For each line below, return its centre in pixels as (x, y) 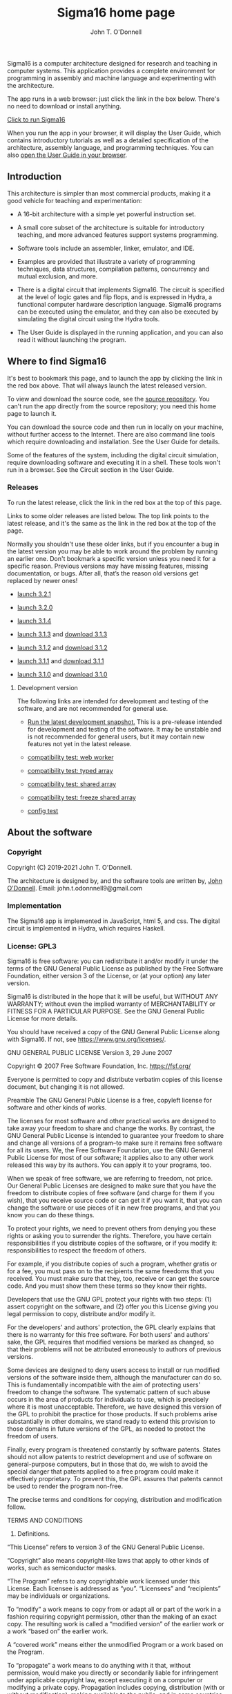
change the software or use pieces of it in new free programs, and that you (114, 1208)
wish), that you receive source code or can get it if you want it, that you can (115, 1201)
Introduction (35, 177)
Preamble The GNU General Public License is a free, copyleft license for (110, 1101)
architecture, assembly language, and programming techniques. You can (110, 147)
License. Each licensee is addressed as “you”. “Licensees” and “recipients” (114, 1589)
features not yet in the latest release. (80, 743)
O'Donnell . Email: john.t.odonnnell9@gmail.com (75, 888)
